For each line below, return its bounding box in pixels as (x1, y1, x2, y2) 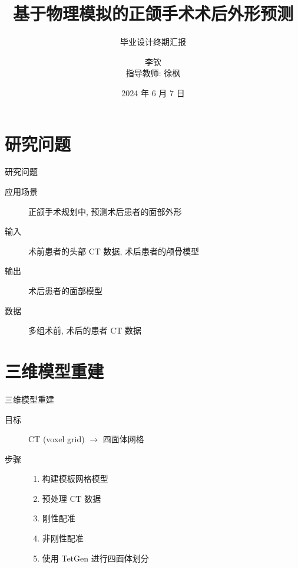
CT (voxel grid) (28, 433, 85, 445)
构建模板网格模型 (42, 472, 108, 485)
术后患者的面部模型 (28, 285, 102, 296)
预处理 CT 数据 (42, 492, 101, 504)
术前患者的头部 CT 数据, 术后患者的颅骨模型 (28, 244, 200, 257)
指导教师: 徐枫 (125, 67, 181, 79)
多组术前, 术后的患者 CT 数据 (28, 324, 142, 337)
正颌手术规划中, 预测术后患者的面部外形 (28, 205, 182, 217)
